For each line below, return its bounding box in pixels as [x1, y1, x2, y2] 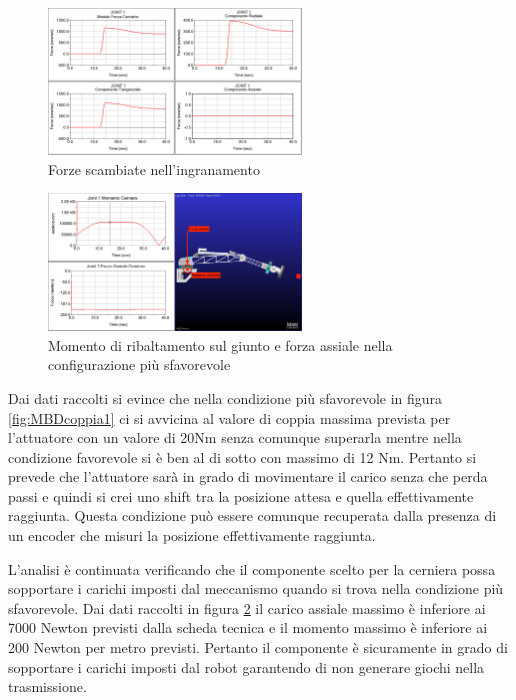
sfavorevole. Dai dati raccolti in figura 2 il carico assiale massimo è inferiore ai [8, 597, 486, 618]
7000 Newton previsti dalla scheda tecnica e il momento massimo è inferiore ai [8, 617, 488, 638]
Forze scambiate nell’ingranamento [48, 158, 260, 179]
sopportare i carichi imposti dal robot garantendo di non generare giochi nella [8, 656, 485, 677]
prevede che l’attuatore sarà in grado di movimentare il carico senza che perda [8, 466, 488, 487]
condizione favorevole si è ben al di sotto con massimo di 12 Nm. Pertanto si [8, 446, 477, 467]
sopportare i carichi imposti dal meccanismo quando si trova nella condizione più [8, 578, 504, 599]
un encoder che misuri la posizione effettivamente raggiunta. [8, 525, 376, 546]
